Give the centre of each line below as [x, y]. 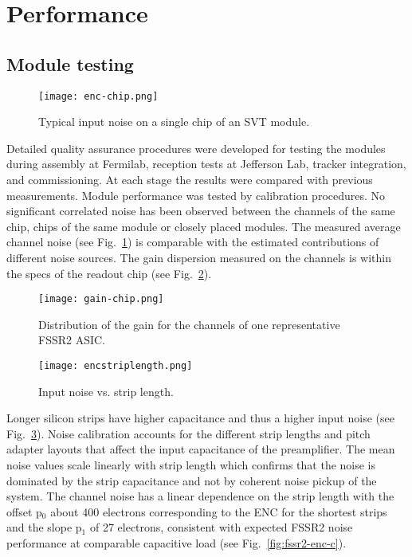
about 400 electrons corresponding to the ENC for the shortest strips [219, 511]
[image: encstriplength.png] [116, 366]
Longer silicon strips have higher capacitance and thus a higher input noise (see [200, 418]
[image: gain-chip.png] [101, 299]
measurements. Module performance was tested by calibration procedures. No [196, 195]
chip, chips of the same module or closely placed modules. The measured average [204, 226]
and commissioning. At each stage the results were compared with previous [190, 180]
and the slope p [44, 527]
